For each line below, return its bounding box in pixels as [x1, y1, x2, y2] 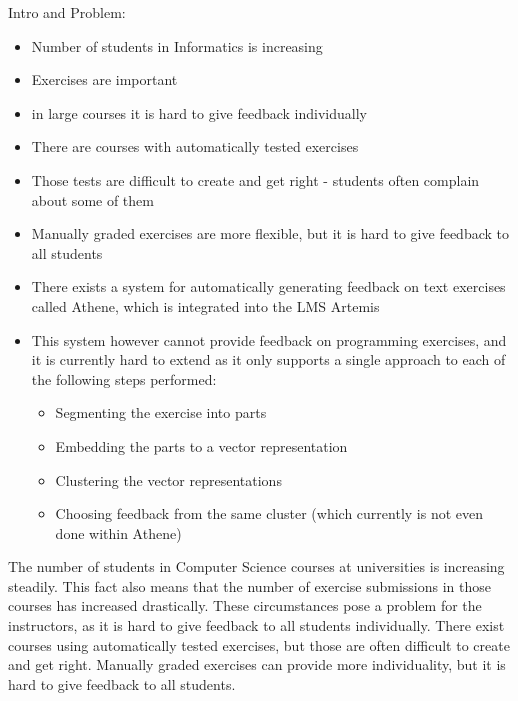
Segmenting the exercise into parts [55, 402, 267, 423]
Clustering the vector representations [55, 469, 282, 490]
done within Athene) [55, 522, 182, 543]
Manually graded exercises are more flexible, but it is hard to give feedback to [31, 223, 509, 244]
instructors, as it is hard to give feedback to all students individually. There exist [8, 615, 505, 636]
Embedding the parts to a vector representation [55, 435, 348, 456]
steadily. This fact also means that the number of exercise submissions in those [8, 575, 492, 596]
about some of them [31, 189, 154, 210]
